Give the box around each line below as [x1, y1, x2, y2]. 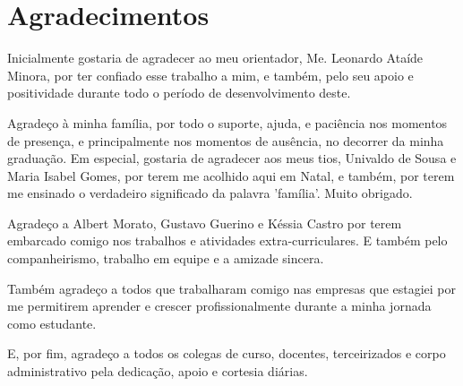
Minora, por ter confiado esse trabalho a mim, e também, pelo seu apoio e [7, 65, 414, 84]
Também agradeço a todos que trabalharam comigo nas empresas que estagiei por [7, 279, 457, 297]
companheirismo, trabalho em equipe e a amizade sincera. [7, 249, 324, 268]
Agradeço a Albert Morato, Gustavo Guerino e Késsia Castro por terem [7, 213, 402, 232]
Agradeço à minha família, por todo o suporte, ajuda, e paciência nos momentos [7, 113, 448, 132]
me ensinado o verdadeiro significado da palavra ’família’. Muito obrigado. [7, 184, 413, 202]
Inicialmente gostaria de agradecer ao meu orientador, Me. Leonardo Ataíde [7, 48, 424, 67]
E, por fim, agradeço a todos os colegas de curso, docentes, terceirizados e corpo [7, 344, 446, 363]
